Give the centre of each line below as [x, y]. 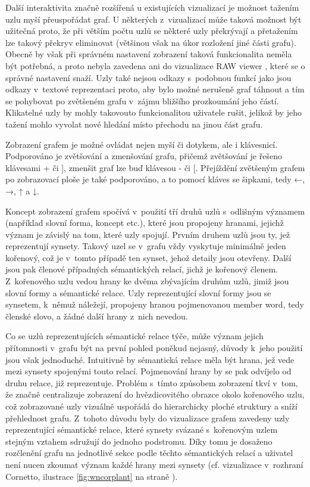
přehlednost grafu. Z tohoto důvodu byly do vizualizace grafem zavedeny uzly [148, 418]
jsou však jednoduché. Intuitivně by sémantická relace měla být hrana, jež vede [150, 359]
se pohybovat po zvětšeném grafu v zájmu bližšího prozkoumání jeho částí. [142, 100]
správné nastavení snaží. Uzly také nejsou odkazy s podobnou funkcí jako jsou [148, 77]
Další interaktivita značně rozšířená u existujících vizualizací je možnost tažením [152, 7]
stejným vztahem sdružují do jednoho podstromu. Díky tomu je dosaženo [139, 441]
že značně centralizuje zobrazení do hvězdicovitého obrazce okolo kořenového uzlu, [155, 394]
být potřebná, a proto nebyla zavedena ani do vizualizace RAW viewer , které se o [155, 65]
